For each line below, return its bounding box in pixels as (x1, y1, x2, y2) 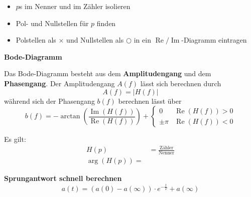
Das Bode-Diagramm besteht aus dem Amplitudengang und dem (4, 68, 211, 79)
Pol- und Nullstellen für (16, 18, 89, 28)
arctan (60, 113, 80, 120)
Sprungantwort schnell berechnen (4, 173, 122, 183)
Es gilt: (4, 134, 26, 144)
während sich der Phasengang (4, 95, 95, 106)
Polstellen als (16, 35, 56, 45)
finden (96, 18, 116, 28)
